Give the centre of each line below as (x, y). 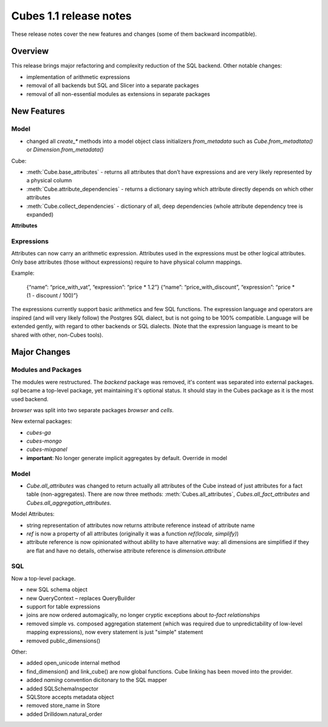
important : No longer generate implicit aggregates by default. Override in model (127, 458)
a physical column (49, 181)
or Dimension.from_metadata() (65, 150)
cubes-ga (39, 432)
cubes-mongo (44, 441)
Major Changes (41, 352)
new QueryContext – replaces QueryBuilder (81, 598)
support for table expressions (63, 607)
